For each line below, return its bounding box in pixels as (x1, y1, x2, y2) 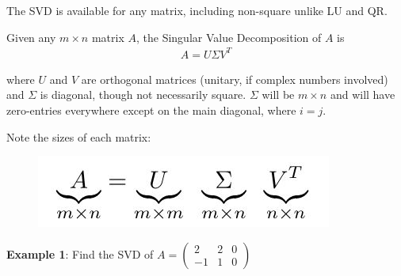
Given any (6, 28, 56, 45)
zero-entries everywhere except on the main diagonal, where (6, 101, 296, 118)
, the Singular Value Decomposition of (136, 28, 322, 45)
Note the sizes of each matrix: (6, 128, 151, 145)
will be (262, 86, 295, 103)
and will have (330, 86, 395, 103)
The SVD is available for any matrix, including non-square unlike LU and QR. (6, 2, 388, 18)
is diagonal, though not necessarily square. (40, 86, 246, 103)
